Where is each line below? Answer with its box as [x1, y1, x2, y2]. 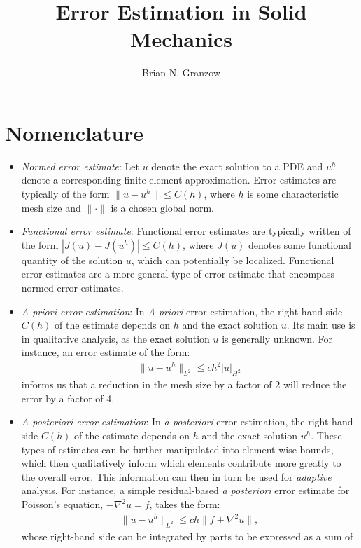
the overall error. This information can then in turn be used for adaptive [21, 469, 332, 484]
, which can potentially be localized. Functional [131, 252, 334, 267]
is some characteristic [247, 186, 339, 201]
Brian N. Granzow [142, 65, 220, 80]
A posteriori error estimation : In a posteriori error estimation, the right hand [21, 414, 353, 429]
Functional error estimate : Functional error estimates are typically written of [21, 224, 351, 238]
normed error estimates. [21, 280, 124, 294]
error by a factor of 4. [21, 390, 115, 405]
